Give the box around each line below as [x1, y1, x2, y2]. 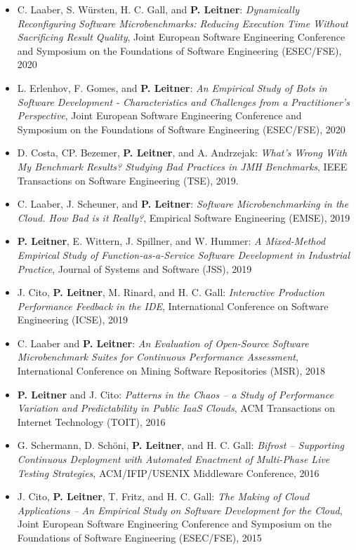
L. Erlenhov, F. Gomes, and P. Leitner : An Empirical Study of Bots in [17, 80, 327, 95]
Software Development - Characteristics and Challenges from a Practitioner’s [17, 94, 350, 109]
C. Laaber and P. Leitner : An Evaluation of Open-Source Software [17, 335, 309, 350]
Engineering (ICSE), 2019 [17, 312, 128, 327]
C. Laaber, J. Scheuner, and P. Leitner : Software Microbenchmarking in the [17, 196, 349, 211]
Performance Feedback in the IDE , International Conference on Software [17, 298, 329, 313]
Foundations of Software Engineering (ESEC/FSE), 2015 [17, 530, 262, 544]
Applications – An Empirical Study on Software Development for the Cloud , [17, 502, 343, 517]
